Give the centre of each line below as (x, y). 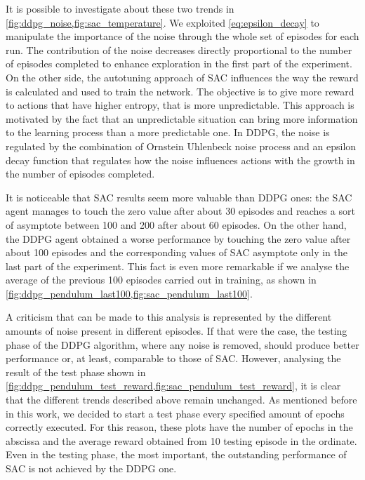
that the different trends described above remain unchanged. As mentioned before (181, 400)
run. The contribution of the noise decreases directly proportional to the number (179, 49)
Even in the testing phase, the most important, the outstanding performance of (176, 454)
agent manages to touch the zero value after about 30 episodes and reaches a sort (180, 211)
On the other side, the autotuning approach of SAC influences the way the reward (182, 77)
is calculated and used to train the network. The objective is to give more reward (180, 91)
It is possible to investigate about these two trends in (120, 8)
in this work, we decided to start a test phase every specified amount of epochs (175, 413)
